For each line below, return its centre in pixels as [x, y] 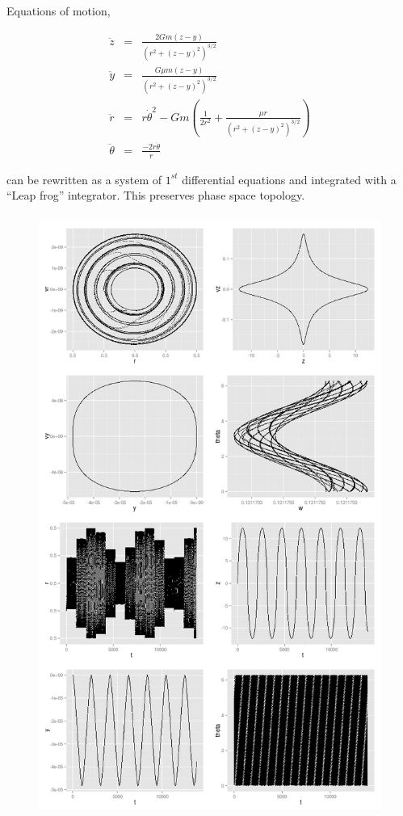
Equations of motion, [59, 11]
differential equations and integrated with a [289, 179]
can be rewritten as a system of [84, 179]
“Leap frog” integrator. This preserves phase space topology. [156, 195]
